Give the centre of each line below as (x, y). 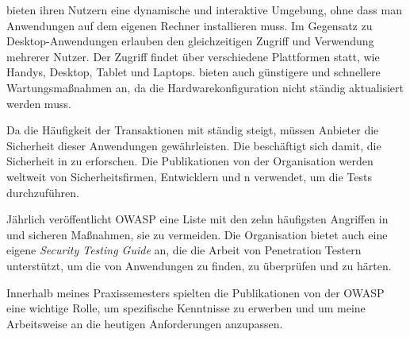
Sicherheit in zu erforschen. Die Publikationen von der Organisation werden (190, 161)
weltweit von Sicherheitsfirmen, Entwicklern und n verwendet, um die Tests (190, 176)
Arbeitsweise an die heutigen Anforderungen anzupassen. (145, 323)
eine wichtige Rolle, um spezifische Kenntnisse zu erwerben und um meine (186, 308)
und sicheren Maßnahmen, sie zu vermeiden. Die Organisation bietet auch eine (197, 234)
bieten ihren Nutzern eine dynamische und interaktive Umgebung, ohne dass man (204, 10)
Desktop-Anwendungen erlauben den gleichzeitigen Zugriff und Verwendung (190, 41)
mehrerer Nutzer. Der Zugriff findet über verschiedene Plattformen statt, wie (193, 56)
